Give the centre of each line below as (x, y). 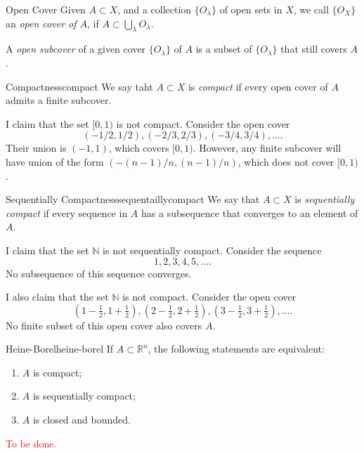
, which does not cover (286, 161)
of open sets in (251, 9)
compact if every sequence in (67, 212)
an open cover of (41, 23)
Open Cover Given (46, 9)
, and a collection (155, 9)
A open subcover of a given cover (76, 49)
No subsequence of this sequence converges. (99, 273)
